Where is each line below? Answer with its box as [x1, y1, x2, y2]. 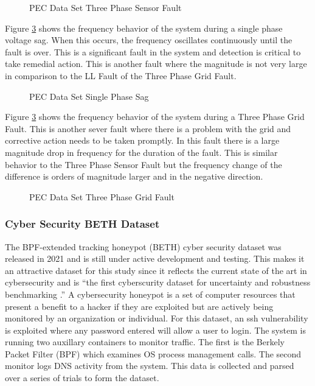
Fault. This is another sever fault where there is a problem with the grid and [5, 122, 291, 135]
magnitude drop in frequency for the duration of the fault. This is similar [5, 146, 278, 158]
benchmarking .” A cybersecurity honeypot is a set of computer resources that [5, 287, 296, 300]
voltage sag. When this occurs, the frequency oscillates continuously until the [5, 33, 292, 46]
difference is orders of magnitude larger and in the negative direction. [5, 170, 263, 183]
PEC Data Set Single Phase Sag [29, 89, 149, 102]
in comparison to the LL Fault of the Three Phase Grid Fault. [5, 69, 237, 82]
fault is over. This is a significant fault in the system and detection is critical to [5, 45, 301, 58]
